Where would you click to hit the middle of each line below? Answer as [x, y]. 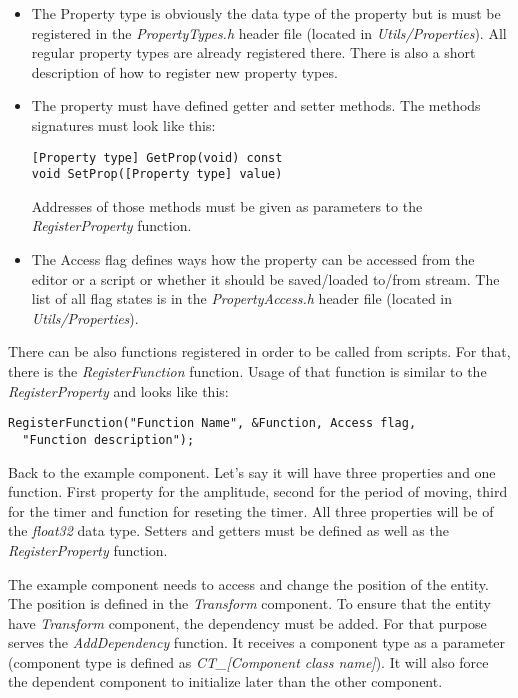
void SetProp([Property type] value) [157, 174]
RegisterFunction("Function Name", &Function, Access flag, [212, 423]
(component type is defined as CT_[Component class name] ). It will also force [248, 661]
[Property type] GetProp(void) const [157, 157]
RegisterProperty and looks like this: [118, 390]
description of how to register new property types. [184, 71]
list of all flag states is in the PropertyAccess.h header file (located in [242, 298]
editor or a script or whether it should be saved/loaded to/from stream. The [265, 278]
